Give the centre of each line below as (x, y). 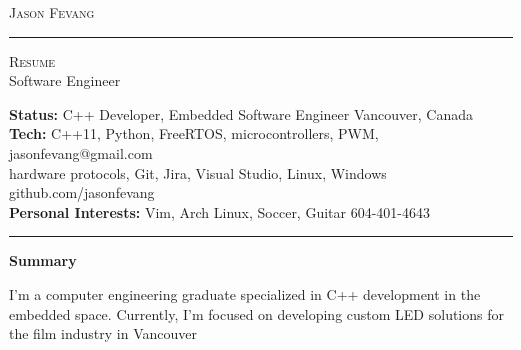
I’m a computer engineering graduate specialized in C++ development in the (245, 293)
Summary (43, 260)
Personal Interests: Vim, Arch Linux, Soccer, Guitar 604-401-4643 (220, 211)
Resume (32, 60)
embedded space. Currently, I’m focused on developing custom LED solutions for (256, 313)
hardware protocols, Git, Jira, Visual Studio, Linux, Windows (198, 172)
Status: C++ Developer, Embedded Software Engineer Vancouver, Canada (241, 113)
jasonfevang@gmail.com (81, 152)
